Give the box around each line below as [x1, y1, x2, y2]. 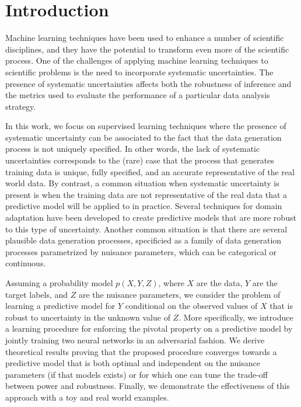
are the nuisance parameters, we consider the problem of [78, 288, 281, 300]
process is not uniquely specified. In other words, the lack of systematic [5, 142, 260, 155]
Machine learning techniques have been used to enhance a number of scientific [5, 32, 284, 44]
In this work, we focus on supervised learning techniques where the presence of [5, 120, 286, 132]
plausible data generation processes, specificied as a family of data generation [5, 234, 282, 246]
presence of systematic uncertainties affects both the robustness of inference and [5, 77, 292, 89]
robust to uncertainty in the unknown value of [5, 311, 170, 323]
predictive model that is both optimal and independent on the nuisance [5, 357, 260, 369]
